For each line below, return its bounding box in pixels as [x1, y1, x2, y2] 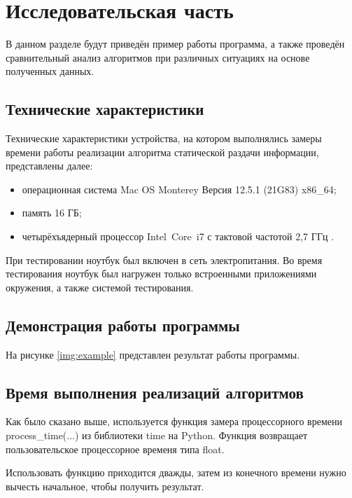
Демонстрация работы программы [6, 314, 240, 336]
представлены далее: [6, 158, 93, 173]
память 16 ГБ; [22, 205, 82, 220]
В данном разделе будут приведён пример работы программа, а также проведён [6, 36, 345, 51]
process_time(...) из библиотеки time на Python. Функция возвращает [6, 428, 308, 443]
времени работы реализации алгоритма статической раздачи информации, [6, 144, 319, 159]
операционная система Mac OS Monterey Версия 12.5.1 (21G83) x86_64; [22, 181, 337, 196]
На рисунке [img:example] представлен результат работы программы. [6, 347, 300, 361]
